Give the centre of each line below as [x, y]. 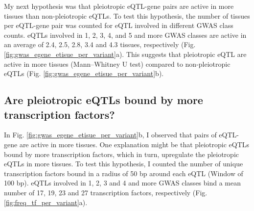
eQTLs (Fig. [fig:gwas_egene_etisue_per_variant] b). [84, 73]
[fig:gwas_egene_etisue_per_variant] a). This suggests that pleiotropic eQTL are [125, 54]
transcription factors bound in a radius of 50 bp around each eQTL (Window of [124, 173]
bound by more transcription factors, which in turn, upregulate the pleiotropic [122, 154]
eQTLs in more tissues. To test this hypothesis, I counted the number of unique [124, 164]
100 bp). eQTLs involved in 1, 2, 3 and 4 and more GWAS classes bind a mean [123, 183]
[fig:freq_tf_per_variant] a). [46, 202]
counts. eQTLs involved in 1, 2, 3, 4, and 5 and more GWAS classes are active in [125, 35]
